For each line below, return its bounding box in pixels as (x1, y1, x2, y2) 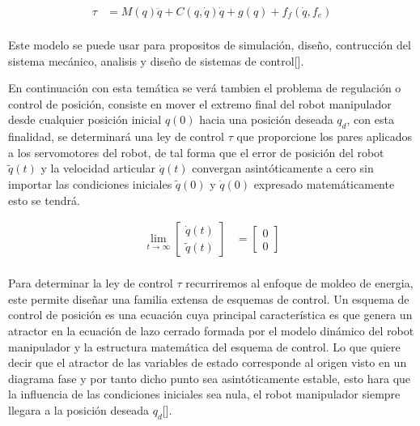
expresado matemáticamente (253, 176, 395, 193)
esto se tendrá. (8, 191, 80, 208)
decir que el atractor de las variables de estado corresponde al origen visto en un (8, 354, 407, 371)
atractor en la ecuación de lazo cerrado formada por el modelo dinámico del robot (8, 322, 414, 339)
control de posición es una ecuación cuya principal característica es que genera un (8, 306, 413, 323)
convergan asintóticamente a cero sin (192, 160, 374, 177)
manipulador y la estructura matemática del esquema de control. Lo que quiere (8, 338, 401, 355)
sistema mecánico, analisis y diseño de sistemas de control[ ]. (8, 52, 304, 69)
